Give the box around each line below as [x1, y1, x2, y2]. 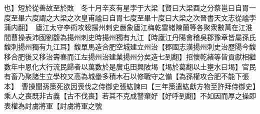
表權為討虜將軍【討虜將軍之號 [4, 100, 102, 110]
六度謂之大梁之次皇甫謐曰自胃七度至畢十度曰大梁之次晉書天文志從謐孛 [24, 12, 256, 22]
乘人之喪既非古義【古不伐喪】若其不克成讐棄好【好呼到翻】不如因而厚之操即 [4, 90, 256, 101]
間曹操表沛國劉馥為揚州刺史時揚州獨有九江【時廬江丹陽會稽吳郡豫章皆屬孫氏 [4, 31, 256, 42]
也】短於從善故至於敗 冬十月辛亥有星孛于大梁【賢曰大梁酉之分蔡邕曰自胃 [4, 2, 249, 12]
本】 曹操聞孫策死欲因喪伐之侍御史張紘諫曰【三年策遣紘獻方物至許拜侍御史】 [4, 80, 256, 91]
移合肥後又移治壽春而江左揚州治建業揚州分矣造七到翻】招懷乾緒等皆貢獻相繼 [4, 51, 256, 61]
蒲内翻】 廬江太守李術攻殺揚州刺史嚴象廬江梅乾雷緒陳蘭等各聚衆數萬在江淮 [4, 22, 252, 32]
